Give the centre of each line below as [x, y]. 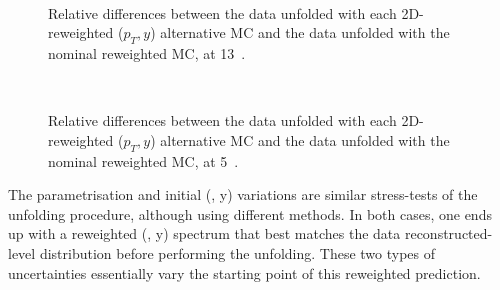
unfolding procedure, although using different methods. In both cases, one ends [250, 213]
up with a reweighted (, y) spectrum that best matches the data [204, 233]
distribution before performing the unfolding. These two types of [237, 252]
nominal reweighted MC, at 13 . [147, 52]
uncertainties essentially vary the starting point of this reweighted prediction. [244, 272]
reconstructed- [448, 233]
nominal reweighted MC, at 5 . [143, 160]
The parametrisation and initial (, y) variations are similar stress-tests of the [243, 194]
